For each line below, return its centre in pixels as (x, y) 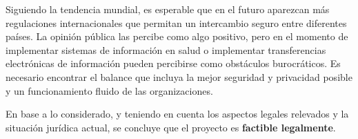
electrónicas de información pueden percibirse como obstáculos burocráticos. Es (173, 63)
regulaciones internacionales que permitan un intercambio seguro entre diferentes (176, 22)
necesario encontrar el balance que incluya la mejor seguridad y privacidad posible (179, 76)
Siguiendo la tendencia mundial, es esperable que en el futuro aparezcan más (168, 9)
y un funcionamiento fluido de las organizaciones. (109, 90)
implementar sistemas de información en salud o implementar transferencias (166, 49)
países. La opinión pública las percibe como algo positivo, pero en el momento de (177, 36)
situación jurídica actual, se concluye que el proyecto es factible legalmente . (171, 127)
